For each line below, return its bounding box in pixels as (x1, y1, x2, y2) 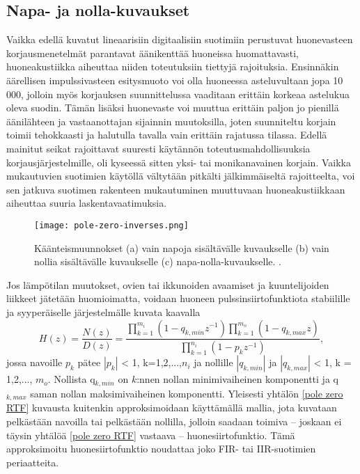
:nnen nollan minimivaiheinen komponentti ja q (136, 372, 338, 386)
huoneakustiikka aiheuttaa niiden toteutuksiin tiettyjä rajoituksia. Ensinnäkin (6, 59, 339, 74)
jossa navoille (6, 355, 63, 370)
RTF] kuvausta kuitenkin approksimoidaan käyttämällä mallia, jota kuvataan (6, 400, 337, 415)
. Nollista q (47, 372, 95, 386)
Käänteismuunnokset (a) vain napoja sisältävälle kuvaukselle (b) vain (34, 240, 329, 255)
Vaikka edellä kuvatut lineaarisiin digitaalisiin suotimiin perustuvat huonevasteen (6, 32, 353, 47)
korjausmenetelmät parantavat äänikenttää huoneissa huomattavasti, (6, 45, 299, 60)
